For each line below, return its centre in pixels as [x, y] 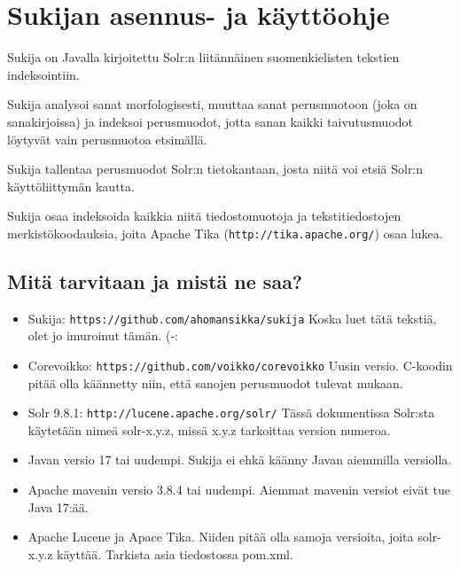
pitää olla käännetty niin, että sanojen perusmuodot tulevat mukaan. [215, 382]
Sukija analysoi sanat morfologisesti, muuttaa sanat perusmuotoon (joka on [212, 104]
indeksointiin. [43, 74]
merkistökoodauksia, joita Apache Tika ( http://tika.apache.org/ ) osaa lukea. [225, 233]
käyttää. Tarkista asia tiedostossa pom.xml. [175, 553]
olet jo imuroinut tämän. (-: [103, 335]
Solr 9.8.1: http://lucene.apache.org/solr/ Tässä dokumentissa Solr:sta [231, 413]
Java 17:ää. [58, 507]
